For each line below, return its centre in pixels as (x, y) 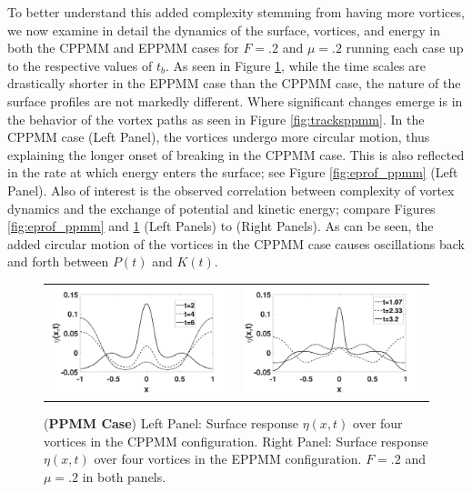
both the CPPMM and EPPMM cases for (123, 48)
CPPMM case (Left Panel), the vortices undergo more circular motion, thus (219, 137)
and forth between (58, 261)
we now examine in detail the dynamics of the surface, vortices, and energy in (224, 30)
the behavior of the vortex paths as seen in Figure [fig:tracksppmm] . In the (216, 119)
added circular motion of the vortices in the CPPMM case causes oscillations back (236, 243)
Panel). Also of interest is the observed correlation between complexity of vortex (231, 190)
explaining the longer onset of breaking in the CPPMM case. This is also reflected (236, 154)
